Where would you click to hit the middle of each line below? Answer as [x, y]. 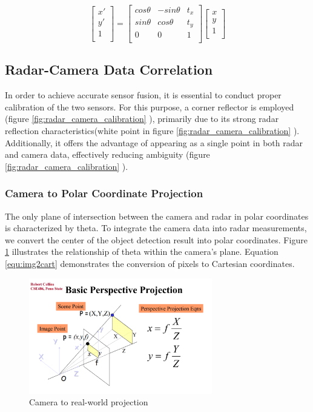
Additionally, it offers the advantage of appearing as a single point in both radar [154, 142]
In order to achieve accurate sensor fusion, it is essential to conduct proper [143, 95]
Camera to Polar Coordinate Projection [104, 193]
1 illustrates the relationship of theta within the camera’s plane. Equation [142, 252]
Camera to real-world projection [89, 402]
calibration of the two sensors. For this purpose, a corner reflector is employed [150, 106]
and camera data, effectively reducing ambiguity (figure [107, 154]
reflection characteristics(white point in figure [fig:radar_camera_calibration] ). [152, 131]
